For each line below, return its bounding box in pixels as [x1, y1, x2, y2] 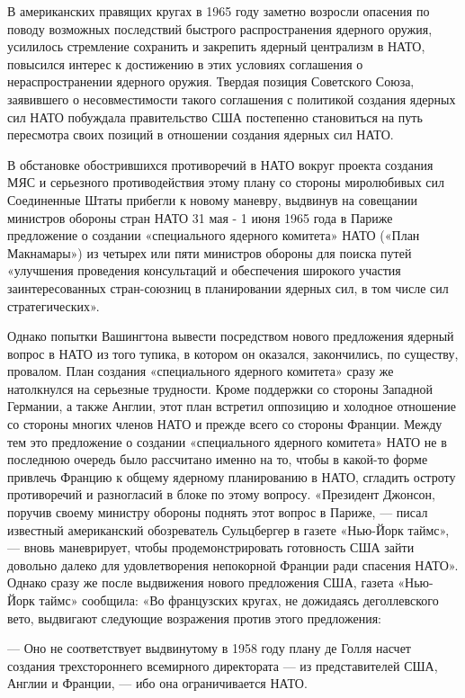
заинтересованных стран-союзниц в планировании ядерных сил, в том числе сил [7, 278, 449, 297]
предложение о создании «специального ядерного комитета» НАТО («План [7, 226, 420, 245]
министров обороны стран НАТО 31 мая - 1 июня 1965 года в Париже [7, 208, 393, 227]
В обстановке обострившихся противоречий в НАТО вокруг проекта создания [7, 155, 434, 174]
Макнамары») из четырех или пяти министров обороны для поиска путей [7, 243, 412, 262]
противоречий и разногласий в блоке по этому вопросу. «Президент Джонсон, [7, 485, 435, 504]
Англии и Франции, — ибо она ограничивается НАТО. [7, 674, 308, 693]
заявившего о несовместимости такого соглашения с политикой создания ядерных [7, 89, 456, 108]
